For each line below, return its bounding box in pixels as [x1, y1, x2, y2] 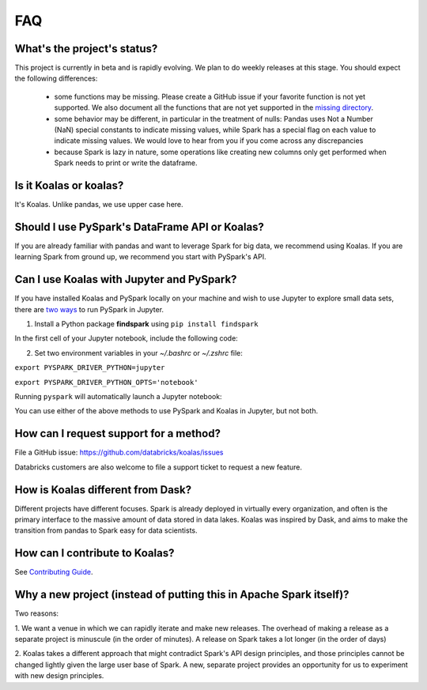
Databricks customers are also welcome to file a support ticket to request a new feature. [14, 462, 303, 472]
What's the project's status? [14, 42, 158, 55]
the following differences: [14, 74, 98, 83]
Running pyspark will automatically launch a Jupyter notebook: [14, 392, 222, 402]
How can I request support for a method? [14, 427, 221, 440]
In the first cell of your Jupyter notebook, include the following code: [14, 334, 239, 343]
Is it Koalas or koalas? [14, 179, 124, 192]
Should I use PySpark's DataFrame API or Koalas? [14, 220, 265, 233]
